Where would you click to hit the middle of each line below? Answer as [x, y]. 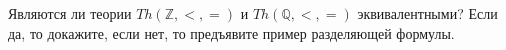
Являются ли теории [70, 13]
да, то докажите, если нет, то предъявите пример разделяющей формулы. [231, 32]
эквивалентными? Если [427, 13]
